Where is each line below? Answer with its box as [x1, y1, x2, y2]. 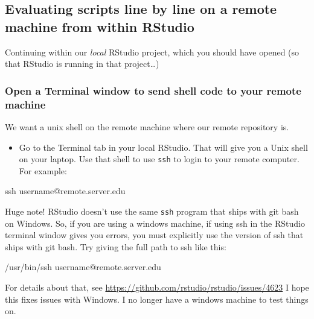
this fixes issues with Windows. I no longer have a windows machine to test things [5, 292, 309, 305]
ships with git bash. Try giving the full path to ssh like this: [5, 240, 226, 253]
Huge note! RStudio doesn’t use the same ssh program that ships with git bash [5, 204, 299, 217]
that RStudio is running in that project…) [5, 57, 159, 70]
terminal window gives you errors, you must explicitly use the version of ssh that [5, 229, 304, 241]
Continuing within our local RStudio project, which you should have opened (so [5, 45, 300, 58]
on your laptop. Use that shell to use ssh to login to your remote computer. [19, 153, 300, 165]
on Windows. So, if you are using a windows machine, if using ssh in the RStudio [5, 216, 305, 229]
